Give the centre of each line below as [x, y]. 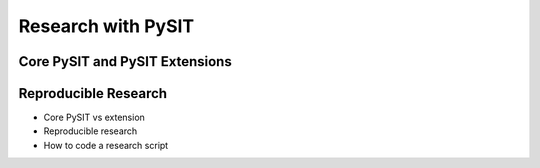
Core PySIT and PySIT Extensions [125, 61]
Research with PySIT [106, 26]
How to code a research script [106, 145]
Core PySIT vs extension [94, 117]
